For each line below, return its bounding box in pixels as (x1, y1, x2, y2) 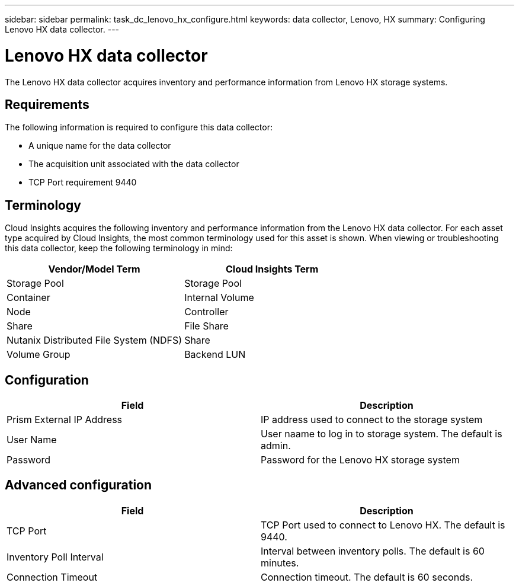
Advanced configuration (5, 478, 152, 493)
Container (7, 292, 50, 304)
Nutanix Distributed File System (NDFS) (7, 334, 182, 347)
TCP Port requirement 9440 (28, 177, 137, 188)
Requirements (5, 97, 89, 112)
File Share (184, 320, 229, 332)
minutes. (261, 556, 299, 569)
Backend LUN (184, 348, 246, 361)
